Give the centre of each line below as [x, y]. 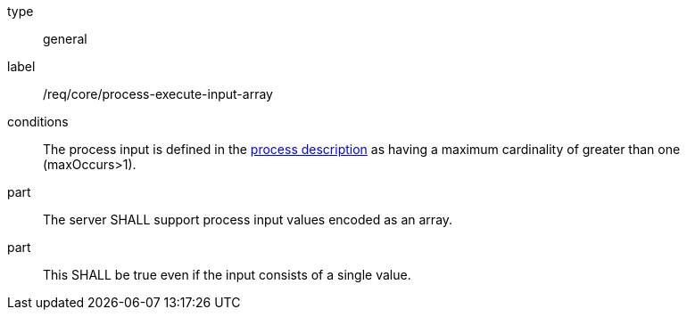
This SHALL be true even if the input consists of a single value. [227, 275]
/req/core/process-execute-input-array [158, 94]
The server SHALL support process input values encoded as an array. [248, 219]
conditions [38, 122]
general [65, 39]
